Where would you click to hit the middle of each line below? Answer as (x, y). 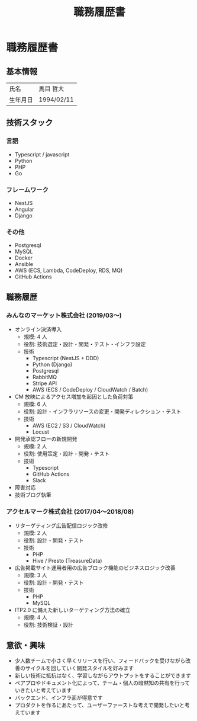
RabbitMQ (45, 377)
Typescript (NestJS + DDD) (66, 358)
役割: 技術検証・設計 (49, 625)
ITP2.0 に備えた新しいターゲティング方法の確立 (72, 610)
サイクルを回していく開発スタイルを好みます (80, 668)
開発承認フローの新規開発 (46, 438)
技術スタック (30, 123)
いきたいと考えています (43, 690)
